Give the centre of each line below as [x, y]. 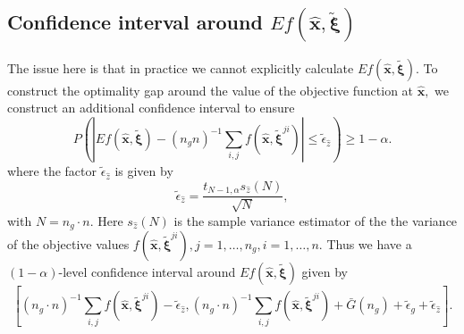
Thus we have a [369, 243]
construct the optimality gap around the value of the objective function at [211, 90]
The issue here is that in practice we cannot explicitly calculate [181, 67]
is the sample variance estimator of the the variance [316, 220]
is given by [144, 171]
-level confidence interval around [147, 271]
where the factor [52, 171]
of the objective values [68, 243]
